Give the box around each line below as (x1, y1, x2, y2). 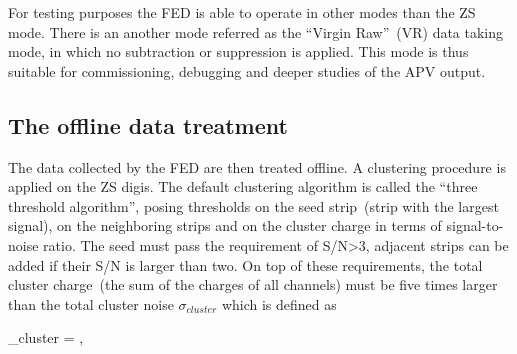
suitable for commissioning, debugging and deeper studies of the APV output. (8, 60, 486, 81)
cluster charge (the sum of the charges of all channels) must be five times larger (8, 274, 498, 295)
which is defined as (221, 293, 337, 314)
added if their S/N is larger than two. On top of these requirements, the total (8, 254, 483, 275)
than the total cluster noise (8, 293, 174, 314)
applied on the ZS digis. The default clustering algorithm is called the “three (8, 176, 478, 197)
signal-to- (446, 215, 504, 236)
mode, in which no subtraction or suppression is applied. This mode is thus (8, 41, 469, 62)
